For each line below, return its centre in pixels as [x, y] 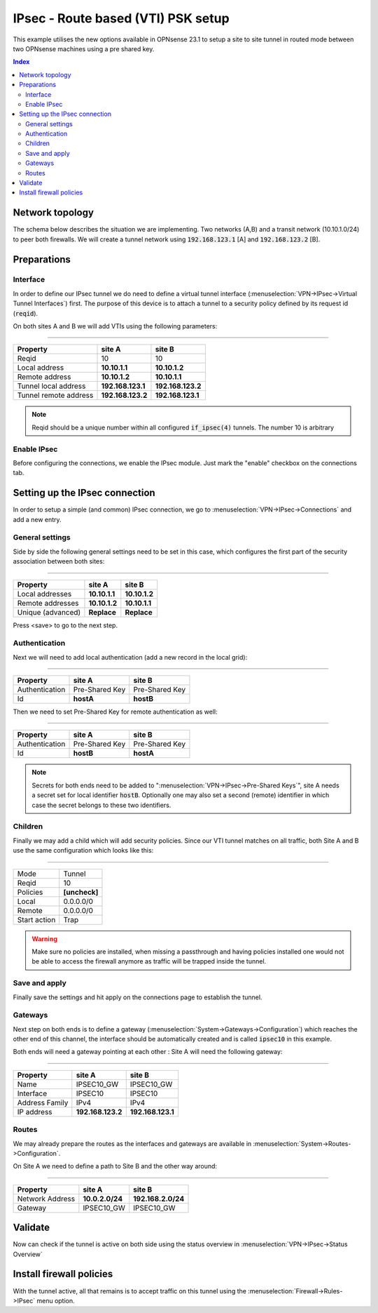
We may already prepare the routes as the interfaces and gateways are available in [132, 1143]
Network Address [46, 1199]
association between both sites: [59, 561]
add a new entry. [37, 519]
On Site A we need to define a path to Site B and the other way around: [115, 1166]
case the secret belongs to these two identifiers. [101, 805]
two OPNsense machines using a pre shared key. [84, 48]
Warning [44, 939]
